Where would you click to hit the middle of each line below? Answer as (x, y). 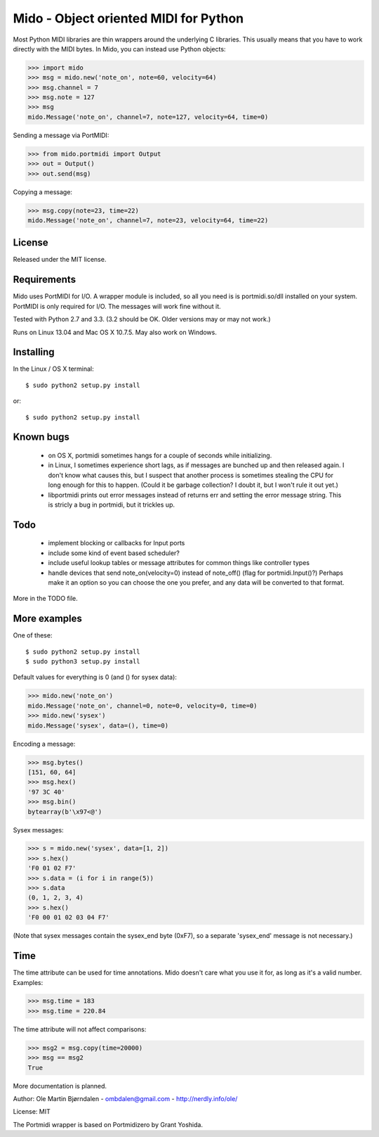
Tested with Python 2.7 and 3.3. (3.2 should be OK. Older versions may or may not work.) (142, 319)
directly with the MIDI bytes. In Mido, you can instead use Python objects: (119, 49)
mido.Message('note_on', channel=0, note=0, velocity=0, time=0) (142, 706)
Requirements (45, 280)
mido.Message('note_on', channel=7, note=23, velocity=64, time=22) (148, 220)
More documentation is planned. (60, 1086)
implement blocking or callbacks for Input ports (117, 543)
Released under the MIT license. (60, 260)
